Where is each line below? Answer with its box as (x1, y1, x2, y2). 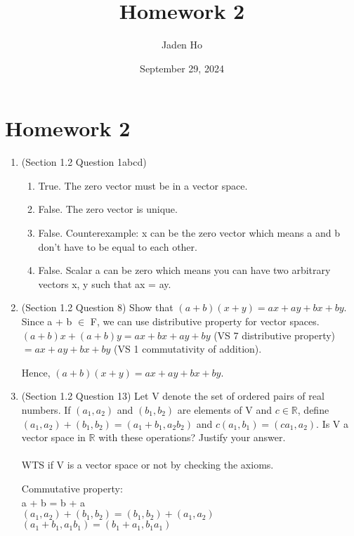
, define (297, 402, 329, 417)
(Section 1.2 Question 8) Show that (21, 300, 173, 315)
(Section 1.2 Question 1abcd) (21, 155, 147, 169)
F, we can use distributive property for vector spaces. (90, 314, 320, 328)
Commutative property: (21, 481, 123, 495)
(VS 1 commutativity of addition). (114, 341, 262, 356)
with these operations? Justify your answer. (98, 430, 286, 445)
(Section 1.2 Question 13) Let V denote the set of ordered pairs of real (21, 388, 324, 403)
